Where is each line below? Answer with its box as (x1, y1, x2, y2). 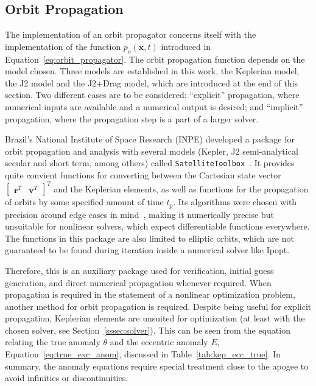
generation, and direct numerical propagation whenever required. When (5, 276, 272, 289)
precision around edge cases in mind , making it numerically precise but (5, 208, 274, 220)
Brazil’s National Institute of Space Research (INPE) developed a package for (5, 133, 295, 146)
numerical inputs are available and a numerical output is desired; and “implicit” (5, 100, 303, 113)
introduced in (161, 40, 211, 52)
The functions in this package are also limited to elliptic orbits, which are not (5, 231, 294, 244)
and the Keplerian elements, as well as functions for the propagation (54, 182, 309, 195)
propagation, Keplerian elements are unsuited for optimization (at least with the (5, 312, 305, 325)
